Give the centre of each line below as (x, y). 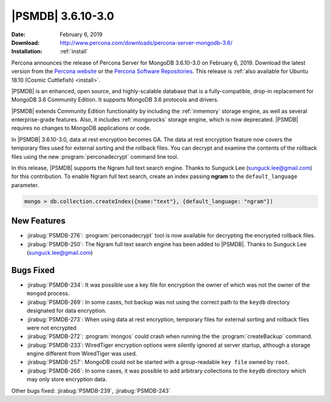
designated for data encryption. (67, 311)
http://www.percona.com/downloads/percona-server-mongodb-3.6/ (146, 42)
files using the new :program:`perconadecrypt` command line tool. (95, 157)
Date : (18, 34)
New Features (38, 221)
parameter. (25, 185)
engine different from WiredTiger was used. (82, 354)
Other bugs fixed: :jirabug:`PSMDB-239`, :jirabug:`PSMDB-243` (91, 390)
